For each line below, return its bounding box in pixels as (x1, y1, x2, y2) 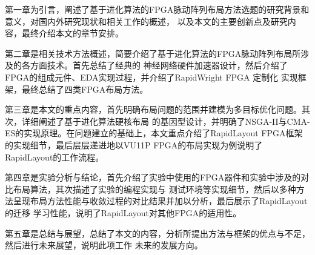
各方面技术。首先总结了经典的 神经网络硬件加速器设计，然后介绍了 (21, 59, 288, 71)
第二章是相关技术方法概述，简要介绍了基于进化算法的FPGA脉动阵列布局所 (5, 47, 301, 59)
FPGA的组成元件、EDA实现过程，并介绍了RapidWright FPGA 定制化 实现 (5, 70, 298, 83)
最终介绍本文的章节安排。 (21, 27, 124, 39)
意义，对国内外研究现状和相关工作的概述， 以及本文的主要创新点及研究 (5, 15, 288, 27)
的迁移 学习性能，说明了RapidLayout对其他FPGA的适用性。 (5, 206, 242, 219)
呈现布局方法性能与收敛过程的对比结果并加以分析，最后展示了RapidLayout (13, 194, 308, 207)
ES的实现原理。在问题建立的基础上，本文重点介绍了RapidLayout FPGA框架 (5, 127, 303, 139)
